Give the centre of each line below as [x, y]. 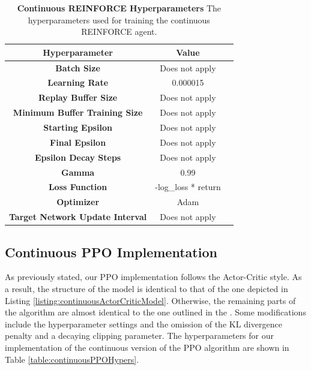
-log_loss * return [188, 187]
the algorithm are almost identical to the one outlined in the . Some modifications [155, 312]
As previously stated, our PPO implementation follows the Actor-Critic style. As [153, 277]
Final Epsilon [78, 142]
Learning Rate [78, 82]
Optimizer [78, 202]
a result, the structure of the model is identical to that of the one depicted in [146, 288]
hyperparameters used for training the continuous [119, 19]
